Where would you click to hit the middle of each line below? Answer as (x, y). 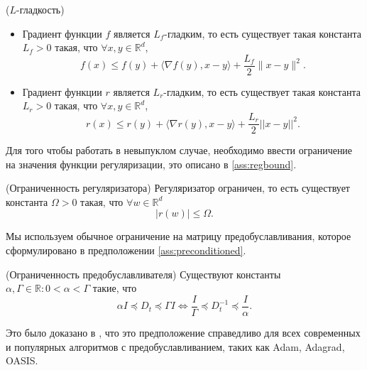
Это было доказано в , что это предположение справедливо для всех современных (183, 332)
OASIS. (22, 360)
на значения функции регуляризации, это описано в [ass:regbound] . (151, 164)
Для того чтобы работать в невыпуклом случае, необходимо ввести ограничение (179, 150)
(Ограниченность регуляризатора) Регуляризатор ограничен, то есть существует (178, 188)
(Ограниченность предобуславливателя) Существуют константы (143, 274)
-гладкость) (40, 9)
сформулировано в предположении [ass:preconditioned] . (126, 250)
